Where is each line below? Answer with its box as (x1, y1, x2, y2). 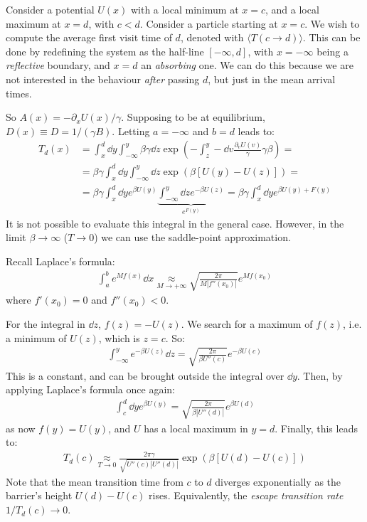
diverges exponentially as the (215, 474, 341, 489)
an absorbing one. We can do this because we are (141, 58, 353, 73)
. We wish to (304, 16, 360, 31)
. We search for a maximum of (181, 316, 313, 331)
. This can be (302, 30, 361, 45)
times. (6, 85, 32, 100)
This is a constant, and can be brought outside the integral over (6, 368, 284, 383)
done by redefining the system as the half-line (6, 43, 204, 58)
